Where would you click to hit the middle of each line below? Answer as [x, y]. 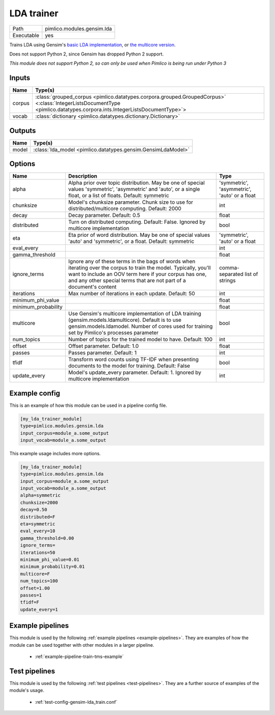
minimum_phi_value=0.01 [50, 559]
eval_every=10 [38, 531]
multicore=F [35, 574]
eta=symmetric [38, 524]
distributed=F [38, 517]
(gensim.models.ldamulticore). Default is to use [125, 320]
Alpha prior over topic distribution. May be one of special [136, 183]
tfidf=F [30, 602]
